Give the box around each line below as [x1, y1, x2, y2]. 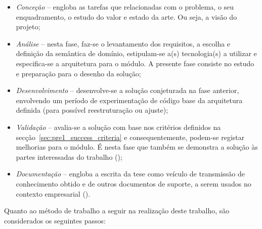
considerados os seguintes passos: [4, 215, 106, 225]
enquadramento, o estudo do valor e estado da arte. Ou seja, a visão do [16, 11, 237, 22]
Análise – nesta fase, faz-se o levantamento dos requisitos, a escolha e [16, 38, 231, 49]
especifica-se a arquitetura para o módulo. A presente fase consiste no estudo [16, 58, 254, 68]
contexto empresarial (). [16, 188, 91, 199]
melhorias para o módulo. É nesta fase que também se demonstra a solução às [16, 142, 258, 152]
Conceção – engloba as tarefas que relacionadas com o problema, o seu [16, 2, 234, 12]
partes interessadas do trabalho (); [16, 151, 122, 162]
